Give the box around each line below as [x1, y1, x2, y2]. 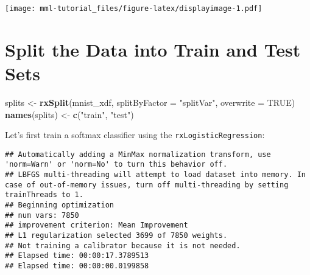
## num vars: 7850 [5, 211, 79, 220]
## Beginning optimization [5, 201, 114, 210]
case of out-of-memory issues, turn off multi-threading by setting [5, 180, 289, 189]
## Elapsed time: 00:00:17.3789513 [5, 251, 149, 260]
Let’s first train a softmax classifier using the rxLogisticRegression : [5, 128, 265, 141]
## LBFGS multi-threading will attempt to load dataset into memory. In [5, 170, 306, 179]
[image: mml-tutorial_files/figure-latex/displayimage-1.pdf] [5, 4, 262, 13]
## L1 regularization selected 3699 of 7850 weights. [5, 231, 228, 240]
